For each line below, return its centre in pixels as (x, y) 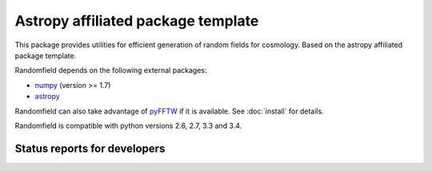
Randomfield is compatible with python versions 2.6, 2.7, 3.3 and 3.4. (128, 125)
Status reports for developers (90, 148)
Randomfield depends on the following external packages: (111, 70)
